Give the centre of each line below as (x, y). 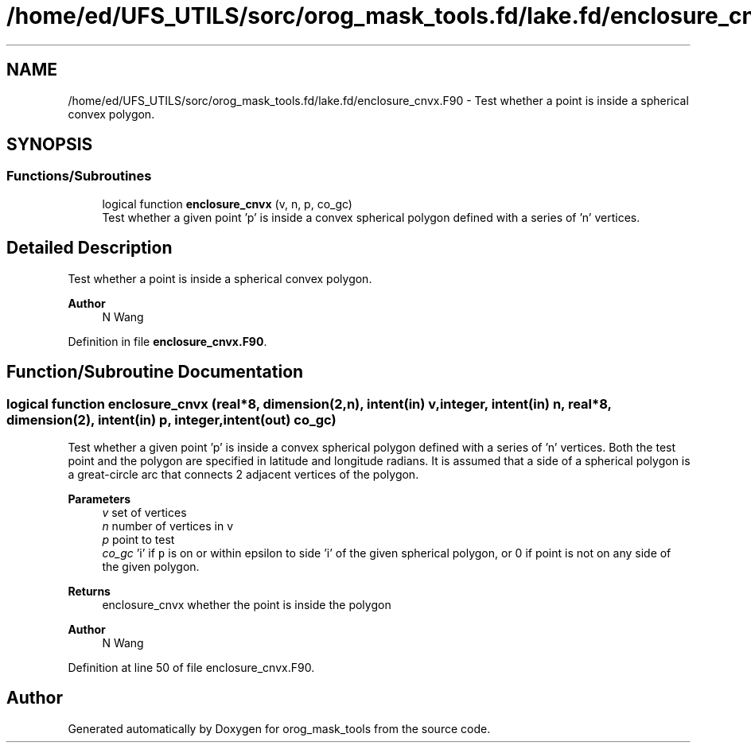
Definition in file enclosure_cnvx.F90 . (167, 341)
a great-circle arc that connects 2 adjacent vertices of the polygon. (243, 474)
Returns (89, 591)
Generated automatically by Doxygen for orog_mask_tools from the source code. (279, 728)
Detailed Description (89, 248)
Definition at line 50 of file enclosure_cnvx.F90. (191, 667)
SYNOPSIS (50, 145)
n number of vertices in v (168, 526)
